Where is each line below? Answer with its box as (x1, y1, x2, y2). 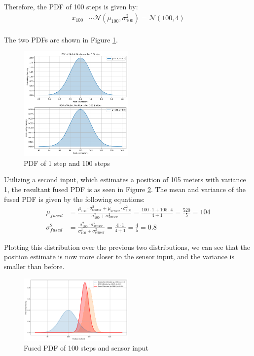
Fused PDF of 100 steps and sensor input (24, 343, 148, 353)
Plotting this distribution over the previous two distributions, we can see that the (4, 241, 250, 252)
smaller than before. (4, 261, 65, 271)
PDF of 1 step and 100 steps (24, 158, 110, 168)
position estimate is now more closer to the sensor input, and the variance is (4, 251, 234, 262)
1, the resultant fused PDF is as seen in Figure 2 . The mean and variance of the (4, 184, 246, 195)
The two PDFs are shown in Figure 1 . (4, 34, 118, 44)
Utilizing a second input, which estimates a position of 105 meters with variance (4, 174, 246, 185)
